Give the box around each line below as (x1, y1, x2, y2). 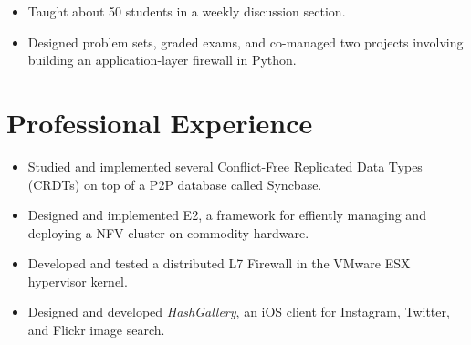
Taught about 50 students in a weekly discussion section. (27, 2, 346, 20)
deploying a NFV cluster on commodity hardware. (27, 223, 309, 242)
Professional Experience (6, 103, 313, 141)
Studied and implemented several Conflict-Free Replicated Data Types (27, 156, 423, 175)
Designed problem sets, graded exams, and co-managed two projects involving (27, 32, 464, 51)
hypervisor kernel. (27, 271, 128, 290)
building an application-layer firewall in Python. (27, 50, 297, 69)
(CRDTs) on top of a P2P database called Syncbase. (27, 174, 322, 193)
